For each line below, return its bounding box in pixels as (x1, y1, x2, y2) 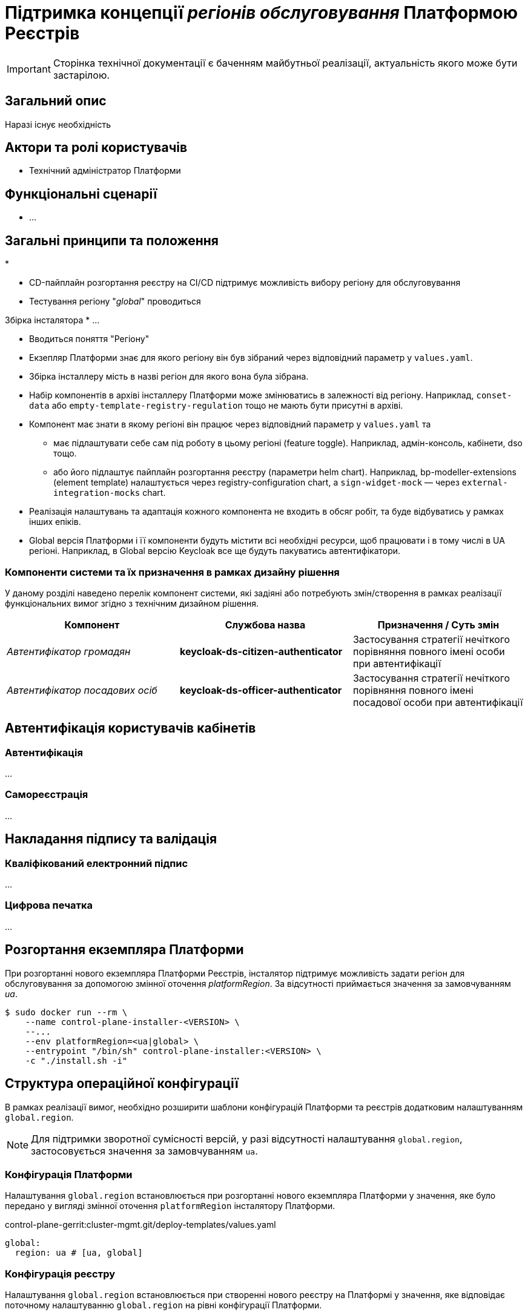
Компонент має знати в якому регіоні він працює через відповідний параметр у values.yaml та (29, 419, 431, 430)
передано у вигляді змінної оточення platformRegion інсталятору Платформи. (5, 1201, 335, 1211)
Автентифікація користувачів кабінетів (5, 720, 256, 736)
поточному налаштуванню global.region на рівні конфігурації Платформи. (5, 1300, 322, 1310)
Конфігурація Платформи (5, 1168, 133, 1181)
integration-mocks (53, 488, 140, 498)
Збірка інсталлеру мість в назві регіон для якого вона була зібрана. (29, 371, 309, 382)
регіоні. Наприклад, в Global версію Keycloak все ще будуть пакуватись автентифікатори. (29, 545, 401, 556)
